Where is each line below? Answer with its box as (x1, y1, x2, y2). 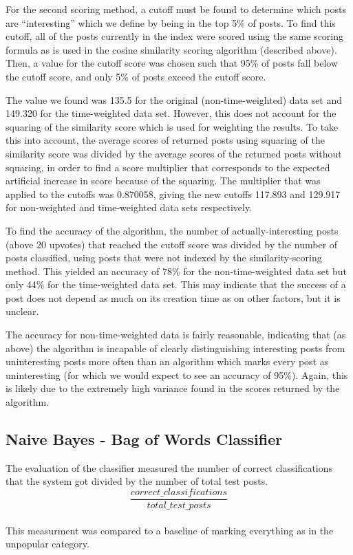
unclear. (6, 304, 39, 318)
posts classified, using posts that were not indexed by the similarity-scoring (6, 250, 322, 265)
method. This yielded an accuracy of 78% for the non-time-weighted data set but (6, 263, 347, 278)
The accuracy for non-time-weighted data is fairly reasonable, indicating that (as (6, 327, 346, 342)
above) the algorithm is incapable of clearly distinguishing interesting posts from (6, 340, 345, 355)
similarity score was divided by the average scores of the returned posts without (6, 146, 342, 160)
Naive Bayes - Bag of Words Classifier (6, 428, 283, 450)
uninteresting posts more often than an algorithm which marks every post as (6, 354, 329, 369)
